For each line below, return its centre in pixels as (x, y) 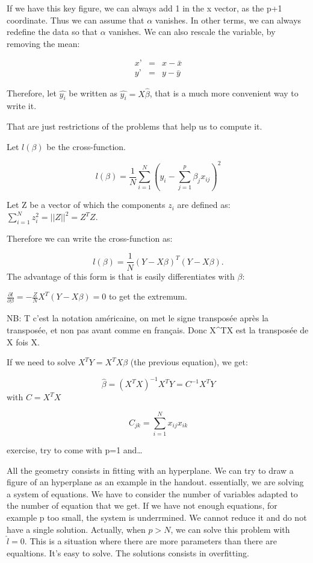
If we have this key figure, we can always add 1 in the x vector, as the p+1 (144, 8)
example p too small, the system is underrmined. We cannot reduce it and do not (157, 517)
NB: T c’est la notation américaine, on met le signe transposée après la (138, 318)
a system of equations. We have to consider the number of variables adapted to (152, 493)
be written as (93, 93)
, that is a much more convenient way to (224, 93)
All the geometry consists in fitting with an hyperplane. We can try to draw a (150, 470)
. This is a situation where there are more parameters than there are (150, 541)
